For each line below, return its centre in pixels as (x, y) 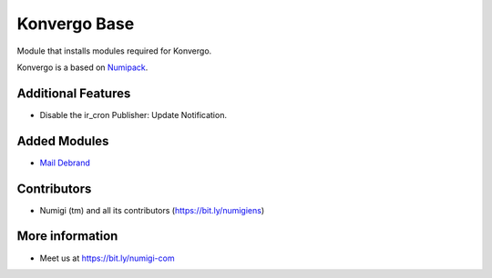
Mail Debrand (65, 163)
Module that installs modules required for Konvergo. (114, 51)
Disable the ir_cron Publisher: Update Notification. (133, 114)
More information (67, 236)
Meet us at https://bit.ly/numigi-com (107, 258)
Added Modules (63, 141)
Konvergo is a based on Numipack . (82, 67)
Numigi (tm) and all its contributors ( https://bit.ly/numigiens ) (152, 210)
